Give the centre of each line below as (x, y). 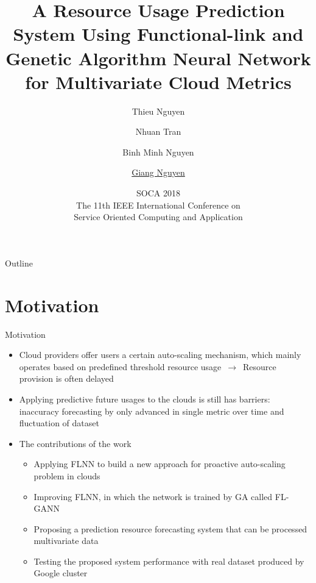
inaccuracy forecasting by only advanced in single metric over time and (152, 411)
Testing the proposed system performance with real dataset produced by (169, 561)
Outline (19, 263)
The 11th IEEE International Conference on (158, 205)
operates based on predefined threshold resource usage (120, 366)
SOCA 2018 (158, 193)
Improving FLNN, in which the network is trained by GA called (153, 496)
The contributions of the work (75, 443)
